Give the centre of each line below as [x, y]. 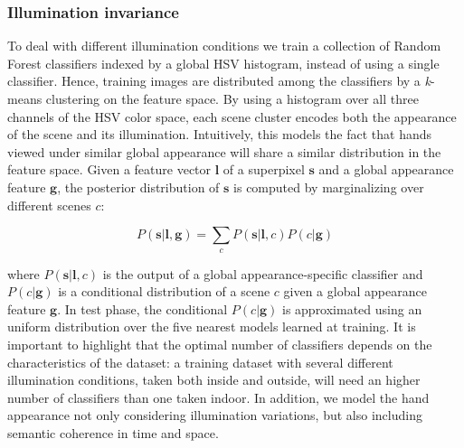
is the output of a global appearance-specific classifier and [263, 273]
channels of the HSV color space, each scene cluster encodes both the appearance [232, 116]
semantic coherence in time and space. [113, 432]
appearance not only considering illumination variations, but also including [215, 415]
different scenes [49, 205]
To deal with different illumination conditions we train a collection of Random [224, 46]
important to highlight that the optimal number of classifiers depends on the [220, 344]
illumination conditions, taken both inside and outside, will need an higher [214, 380]
